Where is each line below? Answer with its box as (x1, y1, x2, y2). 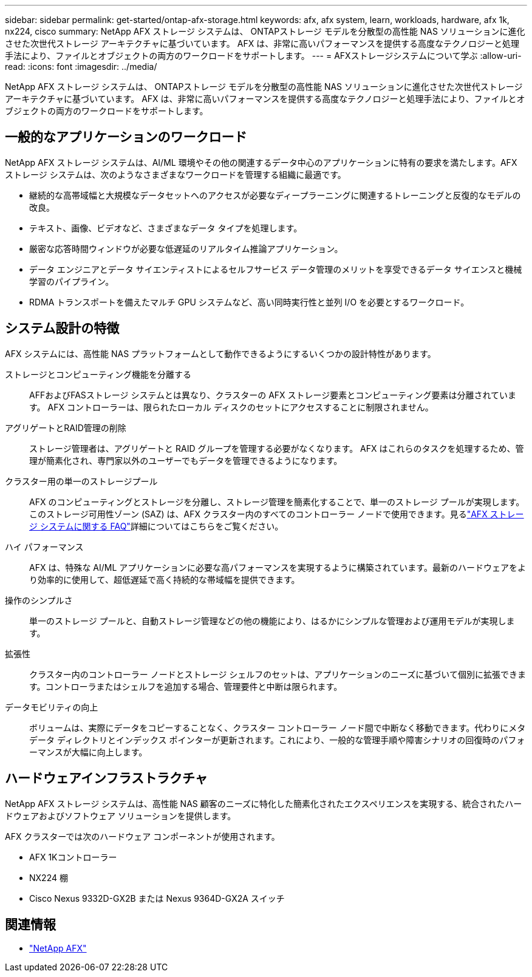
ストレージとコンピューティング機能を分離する (5, 369, 191, 380)
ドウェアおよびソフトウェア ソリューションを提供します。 (5, 810, 236, 821)
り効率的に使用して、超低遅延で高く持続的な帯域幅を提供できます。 (29, 574, 300, 585)
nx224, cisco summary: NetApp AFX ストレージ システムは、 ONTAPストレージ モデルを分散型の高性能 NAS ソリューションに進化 (5, 26, 525, 36)
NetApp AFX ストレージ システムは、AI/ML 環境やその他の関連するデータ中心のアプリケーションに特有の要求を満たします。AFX (5, 157, 517, 168)
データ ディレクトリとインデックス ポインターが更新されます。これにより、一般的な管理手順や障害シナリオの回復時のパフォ (29, 734, 525, 745)
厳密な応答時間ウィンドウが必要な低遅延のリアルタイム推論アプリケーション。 (29, 243, 343, 254)
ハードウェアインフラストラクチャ (5, 771, 208, 786)
